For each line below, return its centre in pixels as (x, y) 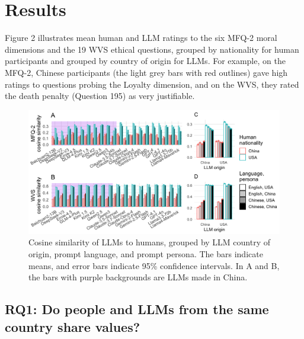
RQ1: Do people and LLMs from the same (137, 309)
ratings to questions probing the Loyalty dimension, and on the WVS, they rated (152, 84)
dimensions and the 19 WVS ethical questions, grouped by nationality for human (152, 49)
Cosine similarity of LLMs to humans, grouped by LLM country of (150, 242)
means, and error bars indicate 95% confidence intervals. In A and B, (154, 265)
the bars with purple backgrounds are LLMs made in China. (138, 277)
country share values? (73, 326)
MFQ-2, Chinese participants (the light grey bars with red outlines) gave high (146, 72)
